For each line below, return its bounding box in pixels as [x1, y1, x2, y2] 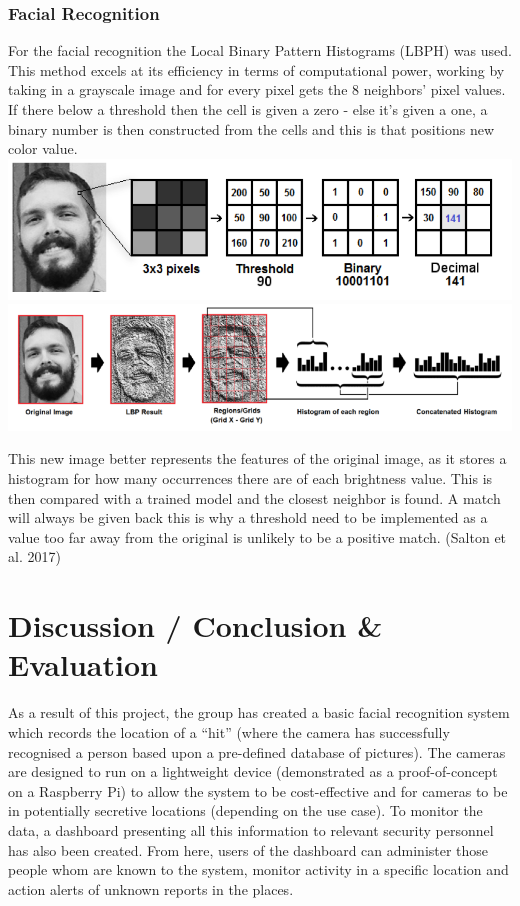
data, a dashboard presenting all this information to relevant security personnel [8, 819, 494, 840]
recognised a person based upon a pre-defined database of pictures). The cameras [8, 741, 506, 762]
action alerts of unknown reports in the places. [8, 878, 294, 899]
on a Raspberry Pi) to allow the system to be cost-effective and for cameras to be [8, 780, 508, 801]
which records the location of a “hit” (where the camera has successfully [8, 721, 450, 742]
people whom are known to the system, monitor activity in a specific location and [8, 859, 509, 880]
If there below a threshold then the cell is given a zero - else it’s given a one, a [8, 99, 488, 119]
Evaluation [8, 644, 158, 685]
